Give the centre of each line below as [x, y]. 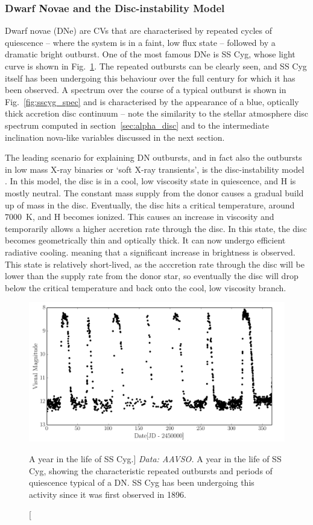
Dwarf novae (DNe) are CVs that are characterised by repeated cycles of [138, 31]
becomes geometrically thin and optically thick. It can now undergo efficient [145, 240]
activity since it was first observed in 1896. [108, 494]
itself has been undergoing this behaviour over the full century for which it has [150, 78]
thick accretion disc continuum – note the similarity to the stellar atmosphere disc [156, 113]
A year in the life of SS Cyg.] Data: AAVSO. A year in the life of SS [155, 458]
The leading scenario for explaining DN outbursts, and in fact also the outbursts [153, 157]
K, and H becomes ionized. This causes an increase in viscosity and [150, 217]
